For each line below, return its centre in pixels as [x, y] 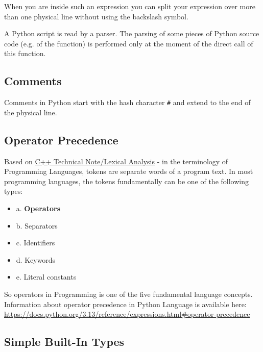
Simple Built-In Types [64, 342]
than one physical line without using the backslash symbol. [96, 16]
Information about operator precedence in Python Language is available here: [125, 304]
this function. [25, 53]
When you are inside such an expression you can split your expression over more [130, 6]
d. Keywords [36, 259]
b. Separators [37, 225]
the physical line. [31, 112]
